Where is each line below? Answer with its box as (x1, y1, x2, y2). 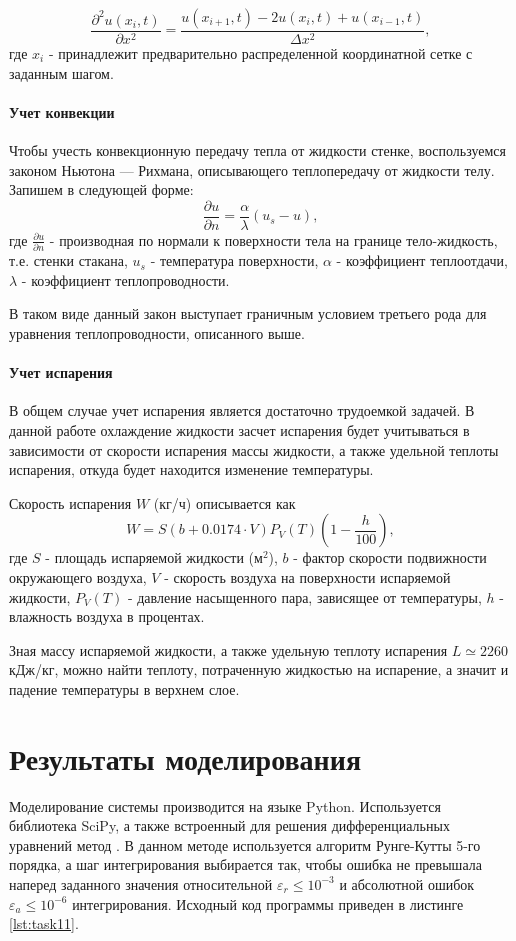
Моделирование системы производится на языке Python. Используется (9, 795, 441, 816)
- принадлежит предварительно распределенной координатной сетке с (48, 43, 473, 64)
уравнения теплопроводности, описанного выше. (9, 322, 305, 343)
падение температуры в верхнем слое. (9, 678, 240, 699)
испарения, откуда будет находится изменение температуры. (9, 459, 374, 480)
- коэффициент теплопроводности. (21, 269, 230, 290)
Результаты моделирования (9, 737, 362, 778)
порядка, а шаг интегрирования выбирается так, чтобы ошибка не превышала (9, 854, 482, 875)
